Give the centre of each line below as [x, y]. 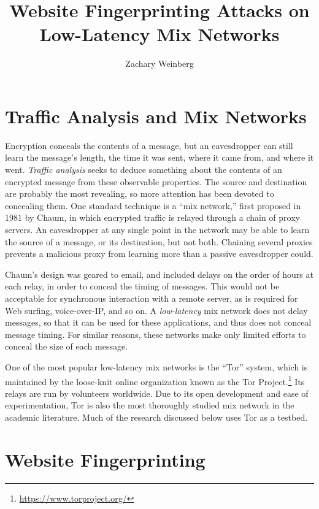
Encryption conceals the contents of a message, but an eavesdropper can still [149, 145]
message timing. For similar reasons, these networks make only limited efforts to [156, 334]
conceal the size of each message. [67, 346]
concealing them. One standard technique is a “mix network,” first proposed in [153, 205]
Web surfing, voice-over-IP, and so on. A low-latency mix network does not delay [156, 310]
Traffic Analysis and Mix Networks [156, 116]
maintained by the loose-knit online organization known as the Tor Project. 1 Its [155, 380]
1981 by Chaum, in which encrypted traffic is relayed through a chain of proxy [152, 217]
